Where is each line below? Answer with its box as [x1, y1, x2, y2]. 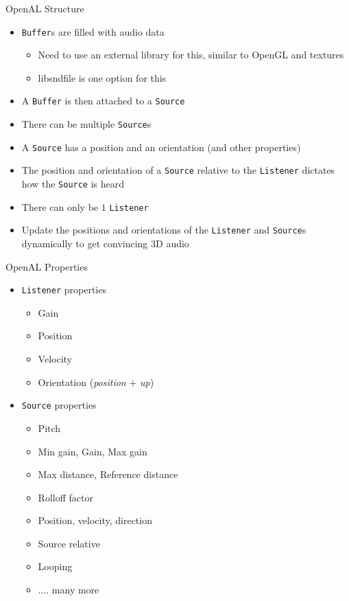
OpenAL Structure [5, 1, 84, 15]
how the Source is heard [21, 177, 125, 191]
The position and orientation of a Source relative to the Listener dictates [21, 163, 335, 177]
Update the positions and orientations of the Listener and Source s [21, 223, 306, 237]
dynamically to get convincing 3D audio [21, 236, 189, 251]
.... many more [38, 582, 99, 597]
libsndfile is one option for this [38, 70, 167, 84]
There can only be [21, 199, 99, 214]
